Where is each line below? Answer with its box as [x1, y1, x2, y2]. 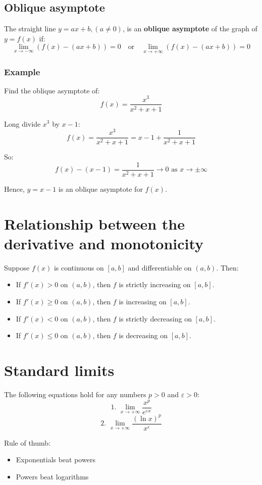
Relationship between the [4, 213, 185, 234]
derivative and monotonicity [4, 233, 204, 253]
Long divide [4, 118, 41, 129]
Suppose [4, 262, 30, 273]
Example [4, 65, 40, 78]
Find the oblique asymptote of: [4, 85, 100, 95]
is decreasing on [119, 330, 168, 341]
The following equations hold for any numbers [4, 389, 146, 399]
